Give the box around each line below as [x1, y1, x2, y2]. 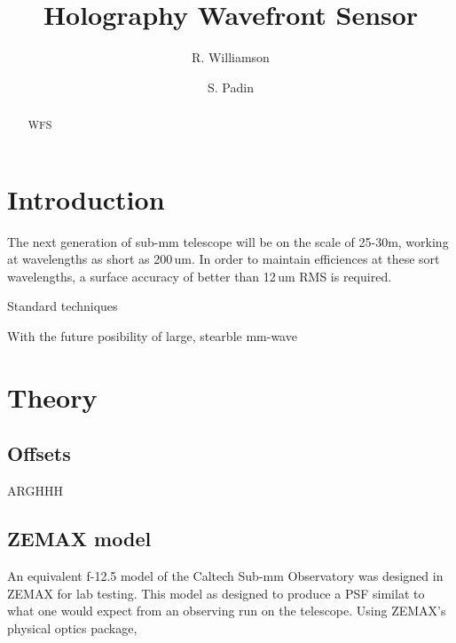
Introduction [7, 180, 165, 217]
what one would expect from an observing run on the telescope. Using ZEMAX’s [7, 601, 446, 620]
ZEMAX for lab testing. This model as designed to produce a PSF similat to [7, 583, 425, 602]
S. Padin [208, 77, 254, 96]
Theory [7, 378, 98, 415]
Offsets [7, 440, 71, 467]
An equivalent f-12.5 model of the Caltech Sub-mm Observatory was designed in [7, 567, 444, 585]
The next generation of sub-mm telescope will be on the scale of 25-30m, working [7, 232, 449, 250]
